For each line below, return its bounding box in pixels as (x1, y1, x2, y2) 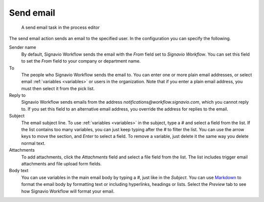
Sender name (9, 45, 36, 50)
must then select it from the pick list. (21, 86, 95, 91)
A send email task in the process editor (21, 24, 100, 30)
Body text (9, 168, 29, 174)
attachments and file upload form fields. (21, 160, 102, 166)
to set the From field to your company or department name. (21, 58, 141, 64)
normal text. (21, 140, 46, 146)
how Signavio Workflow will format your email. (21, 188, 115, 194)
